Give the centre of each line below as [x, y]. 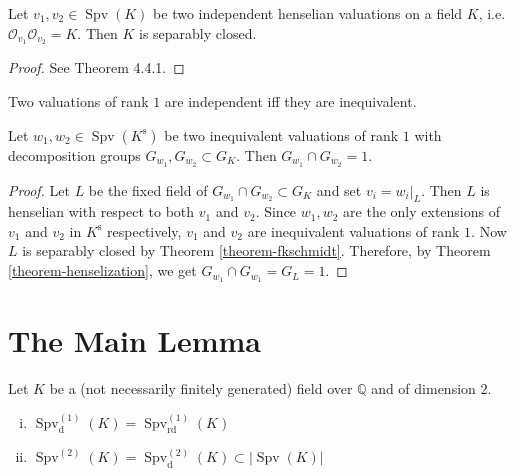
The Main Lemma [134, 340]
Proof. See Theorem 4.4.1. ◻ [96, 67]
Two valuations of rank [78, 101]
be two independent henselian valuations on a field [308, 13]
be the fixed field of [148, 189]
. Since [276, 211]
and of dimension [423, 388]
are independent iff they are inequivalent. [290, 101]
